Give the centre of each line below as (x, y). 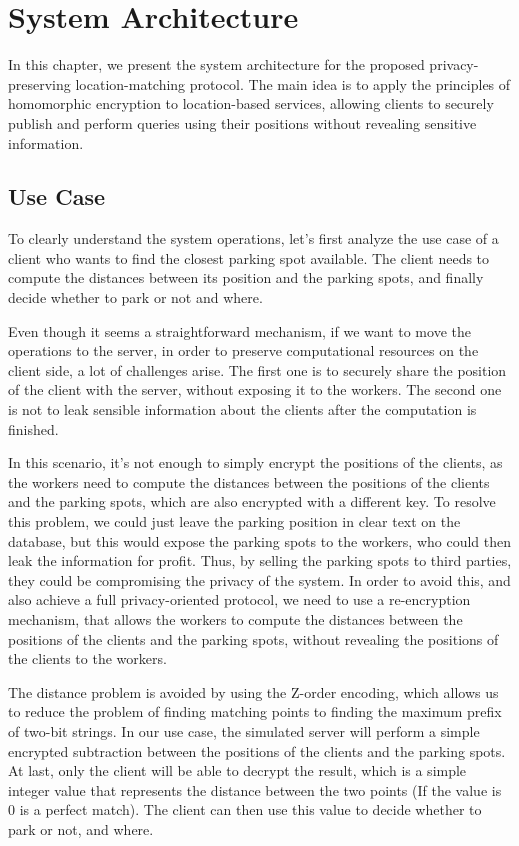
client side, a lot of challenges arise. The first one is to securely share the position (257, 369)
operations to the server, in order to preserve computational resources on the (243, 350)
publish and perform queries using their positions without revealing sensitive (242, 122)
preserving (39, 83)
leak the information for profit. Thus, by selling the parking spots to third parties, (260, 560)
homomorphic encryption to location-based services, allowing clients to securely (251, 103)
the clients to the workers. (87, 658)
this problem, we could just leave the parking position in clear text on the (234, 521)
